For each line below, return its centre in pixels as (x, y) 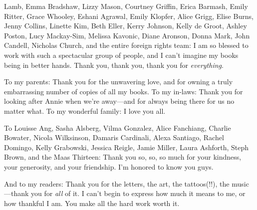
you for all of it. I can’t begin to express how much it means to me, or (138, 193)
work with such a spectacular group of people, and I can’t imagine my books (121, 55)
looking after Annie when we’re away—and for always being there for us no (119, 101)
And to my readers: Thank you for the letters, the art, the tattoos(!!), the (117, 183)
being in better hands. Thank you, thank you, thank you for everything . (114, 65)
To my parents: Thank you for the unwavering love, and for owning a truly (119, 82)
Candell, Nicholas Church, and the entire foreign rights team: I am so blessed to (126, 45)
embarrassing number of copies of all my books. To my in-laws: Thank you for (124, 91)
